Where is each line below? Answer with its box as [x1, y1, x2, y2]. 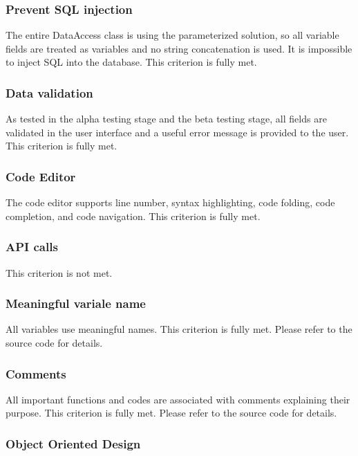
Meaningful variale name [6, 295, 146, 312]
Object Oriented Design [6, 435, 141, 452]
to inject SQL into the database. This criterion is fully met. [6, 55, 257, 69]
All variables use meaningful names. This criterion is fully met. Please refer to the [6, 322, 352, 336]
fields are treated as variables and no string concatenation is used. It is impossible [6, 41, 352, 55]
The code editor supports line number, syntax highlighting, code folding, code [6, 195, 335, 210]
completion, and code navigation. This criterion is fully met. [6, 208, 261, 223]
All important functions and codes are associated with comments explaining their [6, 392, 350, 406]
